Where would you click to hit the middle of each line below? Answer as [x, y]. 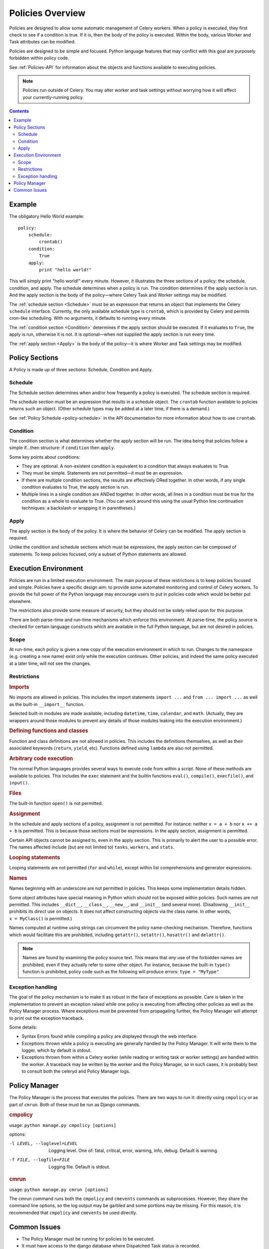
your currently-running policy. [53, 97]
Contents [19, 111]
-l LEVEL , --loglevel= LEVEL [44, 1144]
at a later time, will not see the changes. [50, 663]
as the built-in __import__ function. [47, 704]
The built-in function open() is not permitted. [56, 803]
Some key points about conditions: [45, 457]
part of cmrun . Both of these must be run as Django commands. [75, 1105]
